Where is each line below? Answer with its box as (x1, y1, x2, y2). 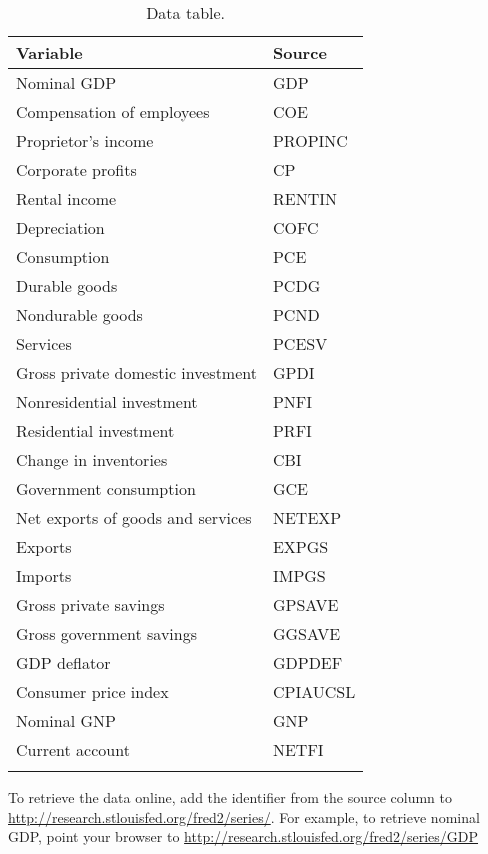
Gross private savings (16, 593, 165, 616)
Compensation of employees (16, 100, 210, 123)
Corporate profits (16, 158, 137, 181)
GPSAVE (272, 593, 339, 616)
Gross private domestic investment (16, 361, 257, 384)
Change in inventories (16, 448, 168, 471)
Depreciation (16, 216, 105, 239)
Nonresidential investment (16, 390, 198, 413)
